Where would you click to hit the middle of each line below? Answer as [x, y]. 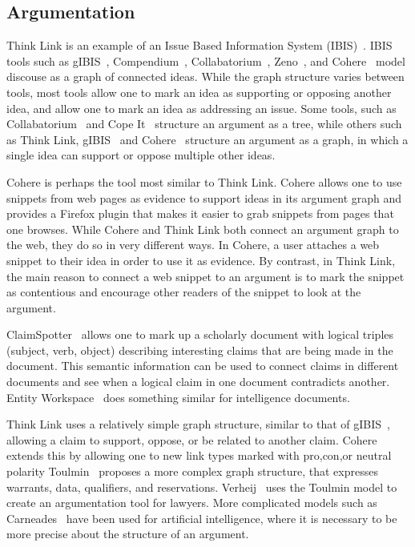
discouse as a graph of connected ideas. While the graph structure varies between [205, 76]
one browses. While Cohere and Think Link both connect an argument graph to [203, 229]
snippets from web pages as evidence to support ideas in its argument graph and [204, 197]
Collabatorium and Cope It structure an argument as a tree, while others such [204, 124]
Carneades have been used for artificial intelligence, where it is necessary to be [202, 518]
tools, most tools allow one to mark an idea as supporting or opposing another [199, 92]
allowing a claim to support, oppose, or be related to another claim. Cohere [192, 439]
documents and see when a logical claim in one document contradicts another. [198, 382]
